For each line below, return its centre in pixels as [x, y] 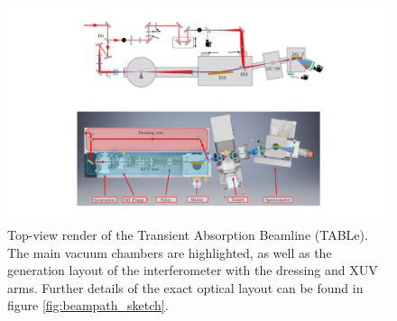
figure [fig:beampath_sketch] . [88, 305]
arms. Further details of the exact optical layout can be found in [185, 287]
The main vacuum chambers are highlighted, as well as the [170, 252]
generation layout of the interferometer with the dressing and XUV [193, 270]
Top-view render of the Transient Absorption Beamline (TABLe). [188, 235]
